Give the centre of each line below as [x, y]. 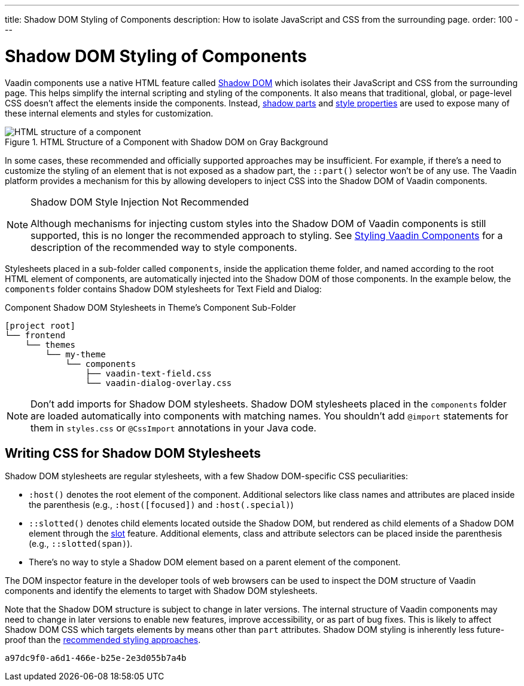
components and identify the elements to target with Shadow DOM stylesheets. [161, 591]
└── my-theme [75, 354]
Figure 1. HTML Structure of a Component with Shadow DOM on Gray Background [167, 142]
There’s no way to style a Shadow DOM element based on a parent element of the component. [215, 562]
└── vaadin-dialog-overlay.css [159, 383]
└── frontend [35, 335]
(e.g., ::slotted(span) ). [81, 544]
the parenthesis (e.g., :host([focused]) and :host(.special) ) [161, 505]
